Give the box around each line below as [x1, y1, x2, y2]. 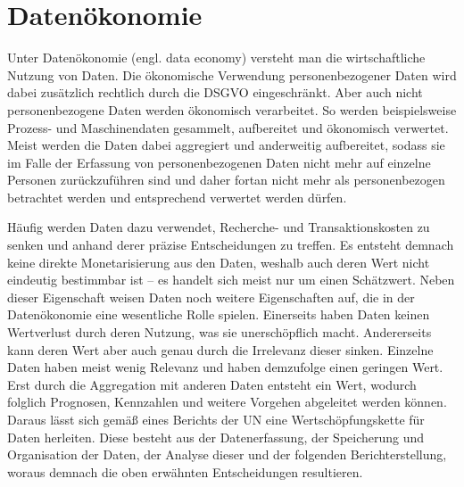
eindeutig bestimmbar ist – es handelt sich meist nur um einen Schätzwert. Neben [7, 270, 455, 289]
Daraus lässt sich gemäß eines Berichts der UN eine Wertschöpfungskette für [7, 410, 425, 428]
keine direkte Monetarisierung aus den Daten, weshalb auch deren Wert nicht [7, 252, 430, 271]
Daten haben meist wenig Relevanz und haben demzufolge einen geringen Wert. [7, 358, 443, 376]
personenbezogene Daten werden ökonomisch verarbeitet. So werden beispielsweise [7, 100, 457, 119]
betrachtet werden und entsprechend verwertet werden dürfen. [7, 187, 347, 206]
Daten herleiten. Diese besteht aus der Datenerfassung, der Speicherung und [7, 427, 425, 446]
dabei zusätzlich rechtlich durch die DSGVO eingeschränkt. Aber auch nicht [7, 83, 423, 102]
